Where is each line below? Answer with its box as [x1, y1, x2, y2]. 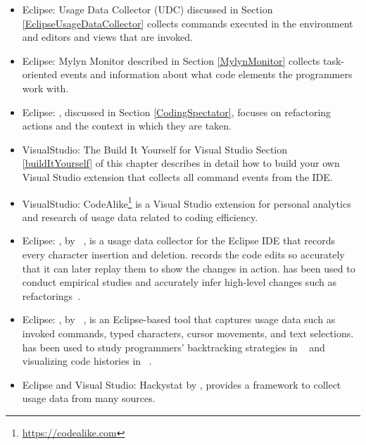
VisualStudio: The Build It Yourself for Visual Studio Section [22, 142, 288, 156]
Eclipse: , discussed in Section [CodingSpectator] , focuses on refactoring [22, 104, 332, 119]
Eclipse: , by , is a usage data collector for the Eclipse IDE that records [22, 233, 336, 248]
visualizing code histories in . [22, 353, 152, 368]
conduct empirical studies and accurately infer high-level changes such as [22, 275, 336, 289]
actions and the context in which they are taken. [22, 118, 232, 133]
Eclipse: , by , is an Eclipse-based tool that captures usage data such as [22, 312, 336, 327]
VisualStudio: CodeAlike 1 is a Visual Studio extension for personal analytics [22, 194, 351, 211]
